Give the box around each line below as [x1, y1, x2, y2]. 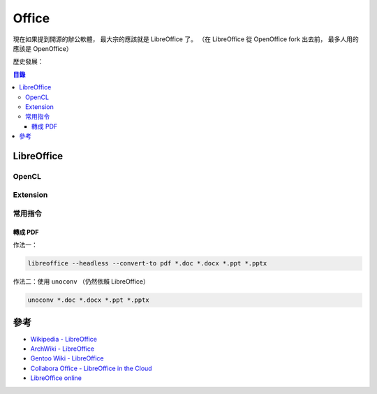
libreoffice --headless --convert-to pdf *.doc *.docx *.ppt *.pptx [27, 259, 267, 268]
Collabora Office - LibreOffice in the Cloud [30, 364, 153, 372]
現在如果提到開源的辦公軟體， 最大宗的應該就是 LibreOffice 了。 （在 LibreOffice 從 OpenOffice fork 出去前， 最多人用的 [13, 35, 359, 43]
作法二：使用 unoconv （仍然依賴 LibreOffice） [13, 277, 149, 286]
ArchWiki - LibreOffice [30, 344, 94, 353]
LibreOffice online [30, 374, 82, 382]
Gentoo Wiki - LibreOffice [30, 354, 104, 363]
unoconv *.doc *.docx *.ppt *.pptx [27, 296, 149, 304]
